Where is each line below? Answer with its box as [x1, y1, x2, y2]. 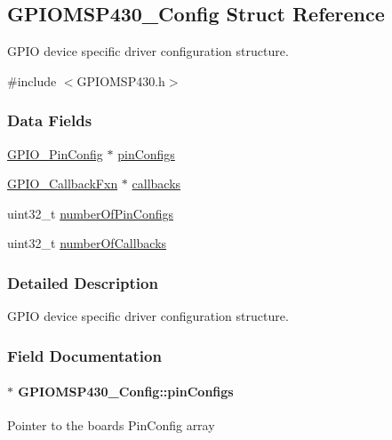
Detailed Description [7, 271, 158, 293]
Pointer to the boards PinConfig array [7, 416, 215, 435]
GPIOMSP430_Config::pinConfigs [18, 382, 234, 401]
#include [7, 71, 57, 90]
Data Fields [7, 109, 92, 132]
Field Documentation [7, 344, 162, 366]
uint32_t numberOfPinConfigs [7, 204, 174, 222]
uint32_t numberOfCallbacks [7, 234, 167, 252]
